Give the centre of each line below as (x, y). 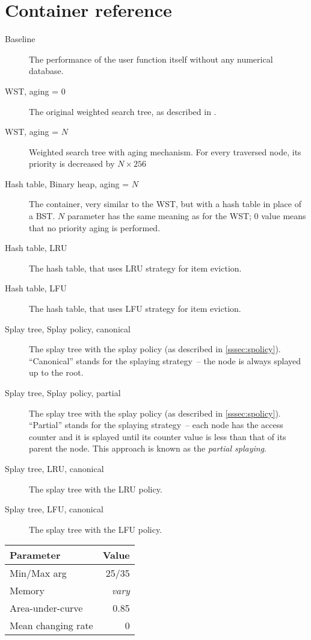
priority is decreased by (72, 163)
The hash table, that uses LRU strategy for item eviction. (135, 268)
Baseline (20, 39)
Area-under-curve (46, 608)
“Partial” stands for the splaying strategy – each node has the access (156, 425)
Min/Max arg (38, 573)
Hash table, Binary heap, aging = (67, 183)
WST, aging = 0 (35, 91)
